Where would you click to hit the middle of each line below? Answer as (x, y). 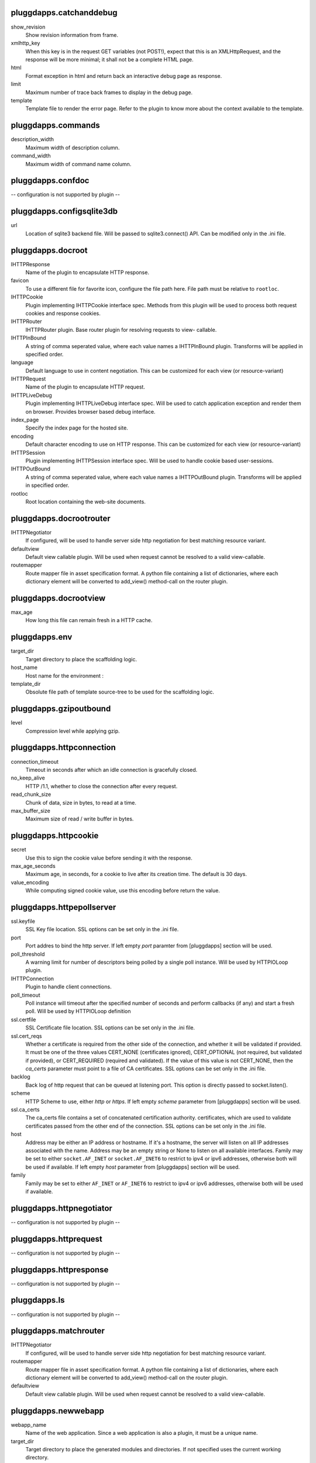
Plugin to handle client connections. (68, 987)
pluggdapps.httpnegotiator (61, 1208)
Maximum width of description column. (73, 147)
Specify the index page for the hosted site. (77, 428)
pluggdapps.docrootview (58, 598)
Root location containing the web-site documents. (85, 502)
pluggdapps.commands (56, 126)
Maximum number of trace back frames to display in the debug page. (109, 92)
